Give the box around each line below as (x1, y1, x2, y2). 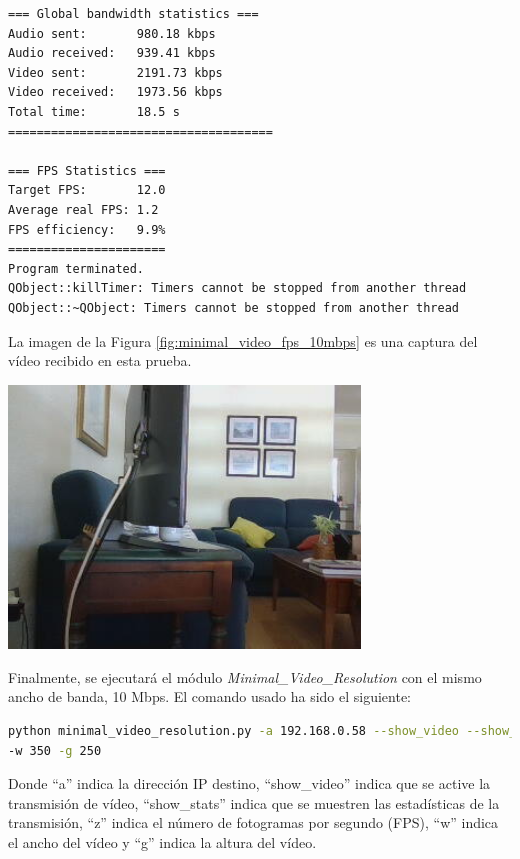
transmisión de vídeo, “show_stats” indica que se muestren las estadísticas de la (8, 792, 500, 813)
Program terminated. (8, 261, 145, 276)
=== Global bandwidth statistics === (8, 7, 259, 21)
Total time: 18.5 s (8, 104, 180, 119)
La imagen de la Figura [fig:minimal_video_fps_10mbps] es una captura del (8, 330, 478, 351)
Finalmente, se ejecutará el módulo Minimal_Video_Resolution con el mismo (8, 666, 482, 687)
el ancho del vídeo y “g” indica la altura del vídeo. (8, 832, 317, 853)
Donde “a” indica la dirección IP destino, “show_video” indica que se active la (8, 773, 491, 794)
